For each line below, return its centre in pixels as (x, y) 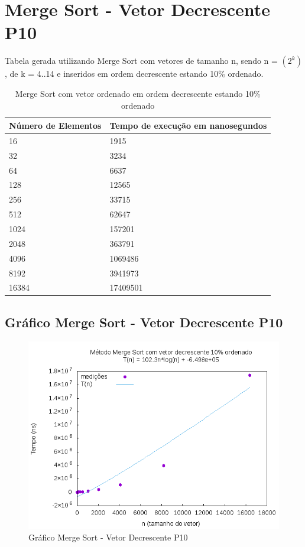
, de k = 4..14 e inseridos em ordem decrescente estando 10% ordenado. (134, 74)
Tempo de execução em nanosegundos (188, 126)
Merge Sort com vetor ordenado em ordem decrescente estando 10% (138, 93)
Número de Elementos (55, 126)
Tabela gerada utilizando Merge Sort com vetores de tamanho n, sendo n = (141, 61)
